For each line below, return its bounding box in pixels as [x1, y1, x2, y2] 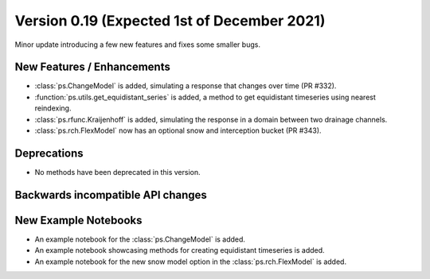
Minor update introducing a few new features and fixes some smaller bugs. [14, 40, 260, 49]
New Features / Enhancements [14, 60, 170, 74]
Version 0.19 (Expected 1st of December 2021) [14, 12, 326, 29]
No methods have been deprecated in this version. [34, 167, 201, 176]
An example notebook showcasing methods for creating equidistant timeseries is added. [34, 246, 326, 255]
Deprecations [14, 146, 84, 160]
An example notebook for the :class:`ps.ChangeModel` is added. [34, 234, 246, 244]
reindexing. [34, 103, 72, 113]
